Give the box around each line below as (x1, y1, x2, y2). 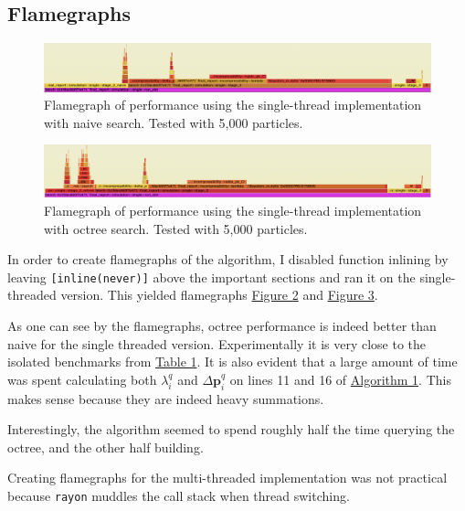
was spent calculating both (7, 369, 157, 389)
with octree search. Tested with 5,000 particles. (44, 218, 308, 238)
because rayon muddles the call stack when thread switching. (7, 485, 350, 505)
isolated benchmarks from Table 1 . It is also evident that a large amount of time (7, 352, 458, 371)
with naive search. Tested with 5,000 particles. (44, 112, 303, 132)
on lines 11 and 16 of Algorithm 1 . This (229, 369, 451, 389)
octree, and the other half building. (7, 437, 204, 456)
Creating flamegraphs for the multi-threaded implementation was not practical (7, 468, 448, 487)
